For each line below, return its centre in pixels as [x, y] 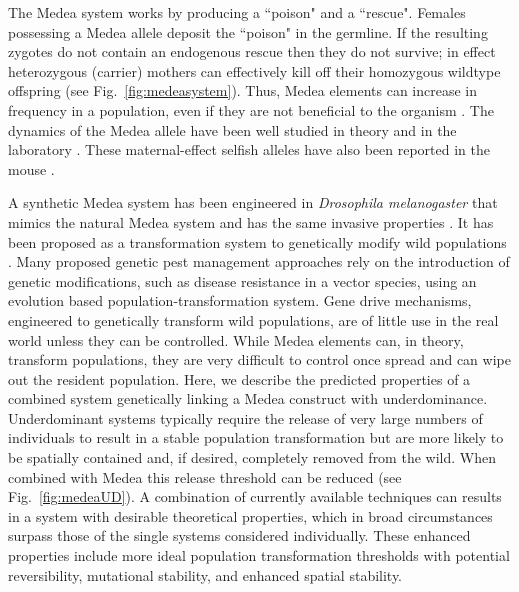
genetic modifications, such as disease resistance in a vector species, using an [242, 280]
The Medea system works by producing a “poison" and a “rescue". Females [237, 12]
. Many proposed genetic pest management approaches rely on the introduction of [259, 261]
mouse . [31, 168]
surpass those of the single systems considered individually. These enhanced [239, 535]
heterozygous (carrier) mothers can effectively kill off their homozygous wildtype [254, 70]
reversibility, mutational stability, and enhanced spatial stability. [205, 574]
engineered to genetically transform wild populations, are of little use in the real [253, 319]
